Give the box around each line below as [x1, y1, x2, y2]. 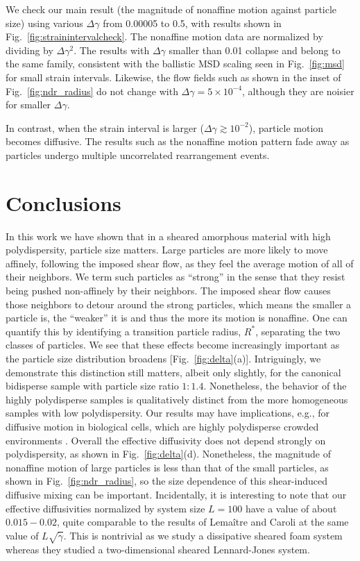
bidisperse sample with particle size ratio [6, 378, 179, 393]
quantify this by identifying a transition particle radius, [6, 324, 241, 338]
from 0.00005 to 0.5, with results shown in [103, 15, 282, 30]
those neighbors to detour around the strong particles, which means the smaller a [6, 296, 352, 311]
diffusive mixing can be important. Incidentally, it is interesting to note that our [6, 487, 347, 501]
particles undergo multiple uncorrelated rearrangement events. [6, 147, 270, 162]
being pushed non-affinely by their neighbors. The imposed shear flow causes [6, 283, 331, 298]
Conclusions [6, 188, 121, 217]
